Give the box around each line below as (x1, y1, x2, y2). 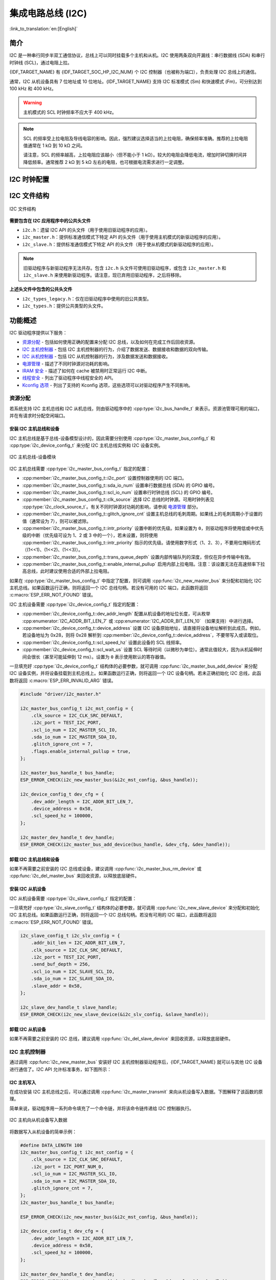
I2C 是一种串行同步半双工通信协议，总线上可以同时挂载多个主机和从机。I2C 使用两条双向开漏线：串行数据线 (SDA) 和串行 (9, 52, 265, 58)
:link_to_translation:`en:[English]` (9, 26, 78, 32)
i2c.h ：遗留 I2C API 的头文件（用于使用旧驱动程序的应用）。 (22, 227, 150, 233)
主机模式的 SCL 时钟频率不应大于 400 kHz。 (23, 109, 117, 115)
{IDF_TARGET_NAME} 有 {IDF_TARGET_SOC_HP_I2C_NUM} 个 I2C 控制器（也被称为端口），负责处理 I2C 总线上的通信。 (9, 69, 259, 75)
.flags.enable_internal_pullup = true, (31, 748, 131, 754)
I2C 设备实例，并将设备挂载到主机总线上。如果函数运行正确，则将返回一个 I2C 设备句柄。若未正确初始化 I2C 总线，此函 (9, 670, 262, 676)
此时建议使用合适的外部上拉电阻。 (40, 568, 112, 574)
